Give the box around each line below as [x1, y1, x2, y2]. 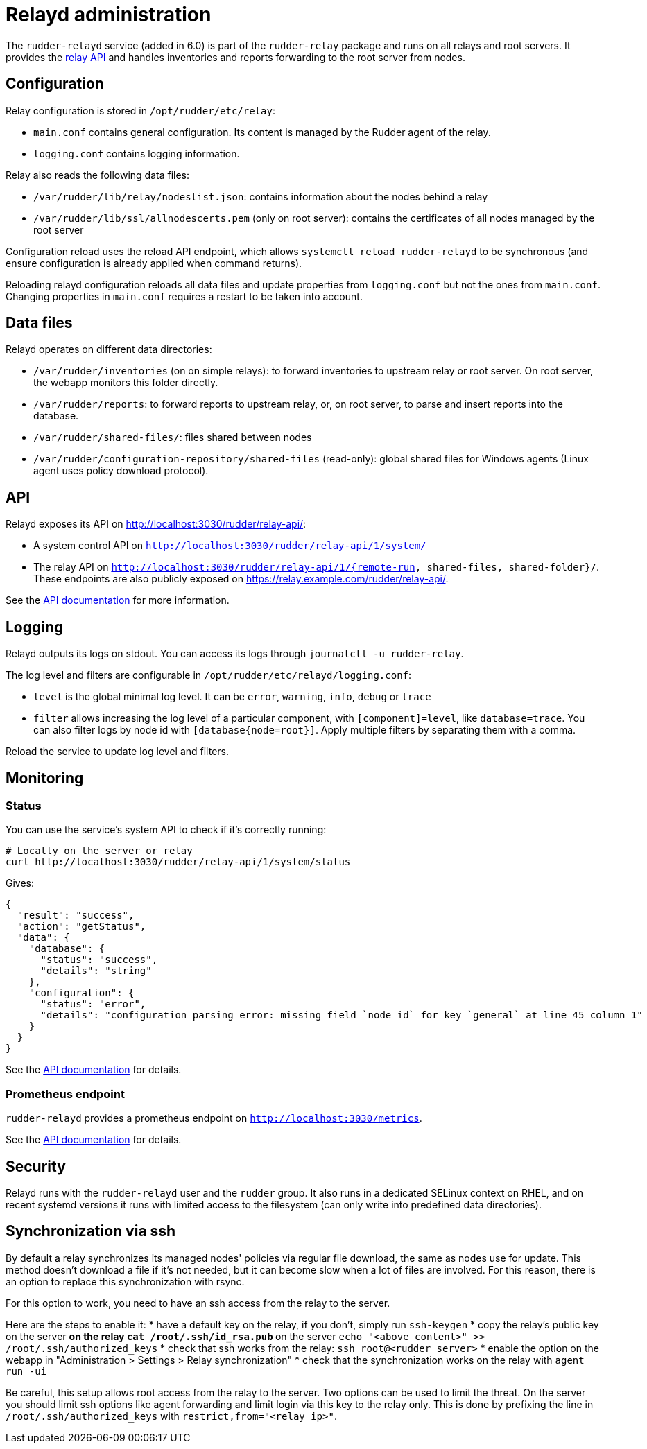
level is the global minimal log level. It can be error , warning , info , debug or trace [33, 691, 431, 703]
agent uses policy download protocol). [33, 465, 209, 477]
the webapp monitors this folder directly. [33, 376, 218, 389]
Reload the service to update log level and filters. [6, 745, 229, 758]
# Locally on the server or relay [6, 845, 193, 857]
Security [6, 1157, 66, 1175]
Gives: [6, 877, 35, 890]
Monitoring [6, 769, 84, 787]
